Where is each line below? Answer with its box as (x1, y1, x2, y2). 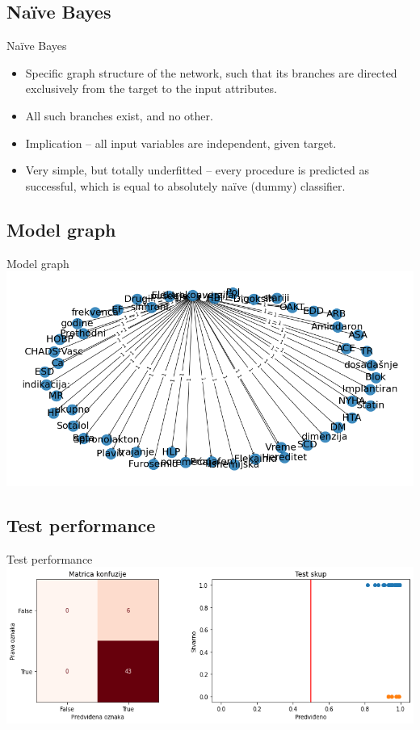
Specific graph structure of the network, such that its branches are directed (25, 64, 397, 81)
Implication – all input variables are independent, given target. (25, 134, 337, 151)
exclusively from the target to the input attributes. (25, 80, 277, 97)
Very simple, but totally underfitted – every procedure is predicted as (25, 162, 369, 178)
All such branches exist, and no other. (25, 107, 213, 124)
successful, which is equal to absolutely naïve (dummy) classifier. (25, 177, 346, 194)
